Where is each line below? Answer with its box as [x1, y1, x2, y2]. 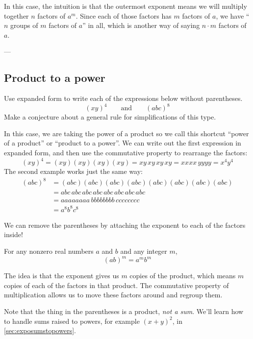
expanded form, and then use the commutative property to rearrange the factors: [4, 147, 248, 158]
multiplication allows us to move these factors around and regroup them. [4, 290, 223, 300]
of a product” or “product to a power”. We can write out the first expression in [4, 138, 241, 148]
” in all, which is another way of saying [82, 20, 200, 30]
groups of [10, 20, 38, 30]
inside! [4, 229, 23, 240]
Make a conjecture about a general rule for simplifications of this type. [4, 112, 216, 122]
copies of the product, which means [129, 270, 236, 281]
